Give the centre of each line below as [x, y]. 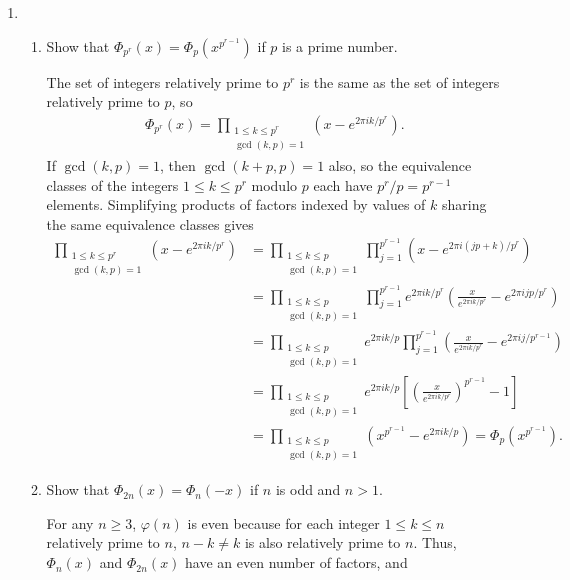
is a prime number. [340, 45]
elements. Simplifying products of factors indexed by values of [236, 204]
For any [70, 522]
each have [343, 184]
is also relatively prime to [322, 542]
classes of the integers [112, 184]
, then [178, 164]
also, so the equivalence [400, 164]
